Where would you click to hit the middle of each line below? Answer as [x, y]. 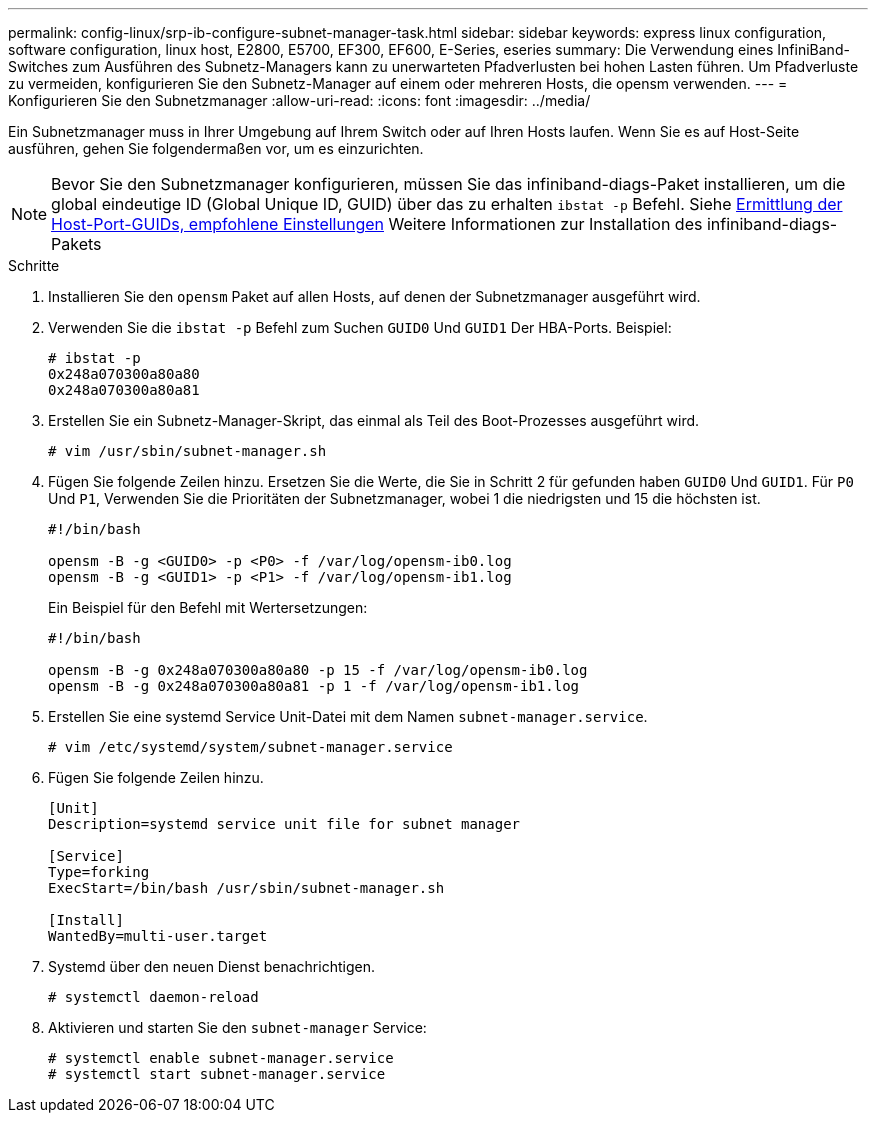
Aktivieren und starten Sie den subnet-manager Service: [237, 1027]
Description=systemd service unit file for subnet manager [284, 824]
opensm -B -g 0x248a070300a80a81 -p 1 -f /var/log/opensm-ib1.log [314, 686]
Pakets [76, 244]
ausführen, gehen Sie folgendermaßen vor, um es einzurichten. [216, 148]
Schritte [34, 265]
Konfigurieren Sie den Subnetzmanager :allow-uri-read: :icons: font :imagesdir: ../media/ [299, 100]
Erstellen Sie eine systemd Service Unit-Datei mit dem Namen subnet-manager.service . [348, 716]
